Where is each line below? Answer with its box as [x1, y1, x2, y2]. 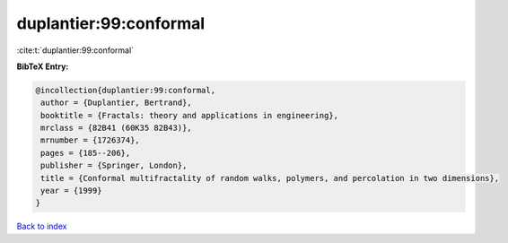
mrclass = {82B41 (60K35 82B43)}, [40, 123, 192, 134]
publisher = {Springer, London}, [40, 161, 188, 170]
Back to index [16, 221, 67, 232]
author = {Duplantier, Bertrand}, [40, 98, 192, 108]
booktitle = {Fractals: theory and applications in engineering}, [40, 110, 339, 120]
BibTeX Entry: [16, 61, 69, 72]
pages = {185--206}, [40, 148, 131, 158]
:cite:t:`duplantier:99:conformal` [16, 45, 135, 56]
